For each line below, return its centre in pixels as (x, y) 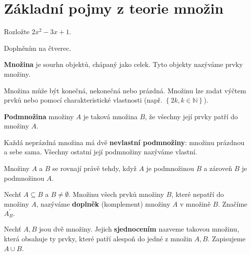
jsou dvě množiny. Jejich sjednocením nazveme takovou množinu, (139, 229)
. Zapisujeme (227, 238)
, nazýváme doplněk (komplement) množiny (103, 203)
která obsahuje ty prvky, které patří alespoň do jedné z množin (98, 238)
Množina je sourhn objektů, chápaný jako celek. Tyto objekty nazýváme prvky (124, 64)
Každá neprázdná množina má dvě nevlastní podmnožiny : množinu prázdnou (124, 142)
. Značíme (233, 203)
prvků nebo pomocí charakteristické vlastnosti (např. (83, 100)
